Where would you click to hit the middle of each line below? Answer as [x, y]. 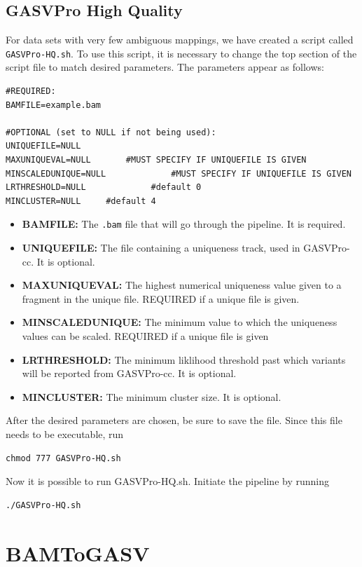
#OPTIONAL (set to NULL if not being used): [111, 132]
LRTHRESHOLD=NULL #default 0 [104, 187]
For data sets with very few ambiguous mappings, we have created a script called [180, 40]
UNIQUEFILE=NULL [43, 146]
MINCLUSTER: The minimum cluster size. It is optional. [152, 396]
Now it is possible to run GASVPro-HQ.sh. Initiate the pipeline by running [167, 481]
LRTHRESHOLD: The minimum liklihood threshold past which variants [184, 359]
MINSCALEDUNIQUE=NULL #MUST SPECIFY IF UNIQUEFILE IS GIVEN [179, 173]
